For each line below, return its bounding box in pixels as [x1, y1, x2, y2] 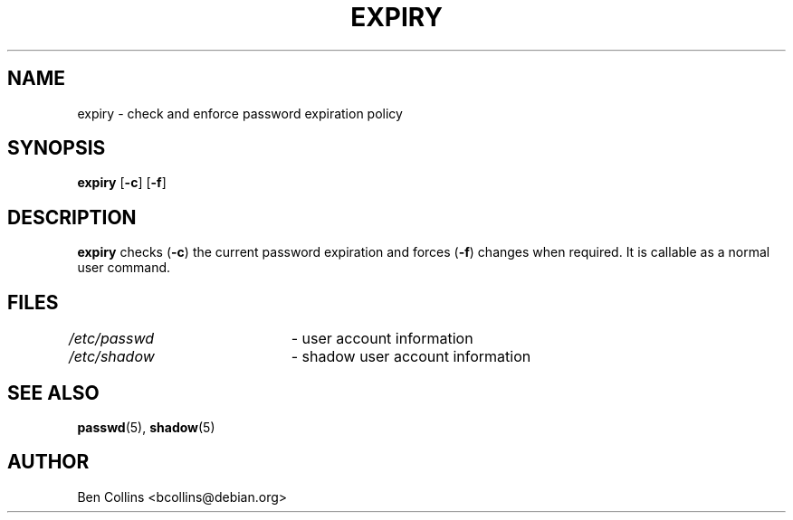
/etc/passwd [68, 329, 154, 348]
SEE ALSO [7, 381, 100, 404]
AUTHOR [7, 450, 90, 474]
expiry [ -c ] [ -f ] [77, 175, 167, 191]
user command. [77, 260, 171, 276]
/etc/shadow [68, 347, 155, 366]
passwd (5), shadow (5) [77, 419, 215, 435]
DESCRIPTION [7, 205, 137, 229]
